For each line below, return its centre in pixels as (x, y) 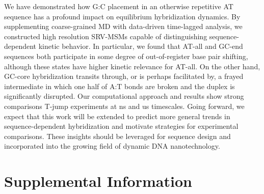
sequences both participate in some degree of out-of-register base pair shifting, (126, 56)
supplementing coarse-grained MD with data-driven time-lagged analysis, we (123, 26)
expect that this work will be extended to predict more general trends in (117, 116)
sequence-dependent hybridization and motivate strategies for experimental (121, 126)
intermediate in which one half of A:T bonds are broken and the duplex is (120, 86)
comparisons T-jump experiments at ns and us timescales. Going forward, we (124, 106)
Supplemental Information (98, 181)
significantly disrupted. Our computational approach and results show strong (124, 96)
